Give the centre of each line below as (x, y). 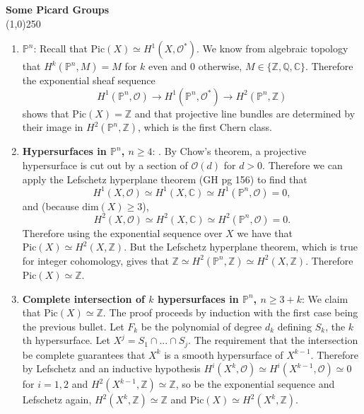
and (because (51, 206)
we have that (265, 232)
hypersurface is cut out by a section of (105, 165)
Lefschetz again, (57, 399)
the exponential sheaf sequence (89, 80)
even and (168, 66)
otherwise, (220, 66)
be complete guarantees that (84, 354)
